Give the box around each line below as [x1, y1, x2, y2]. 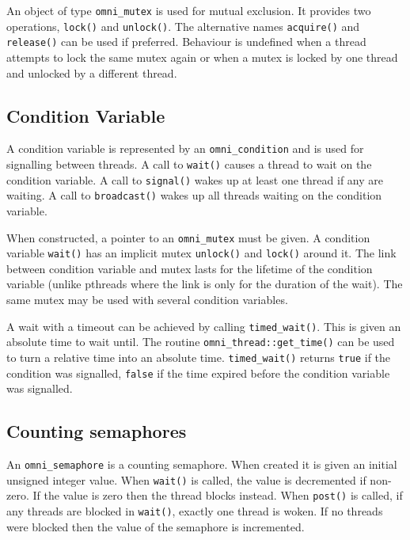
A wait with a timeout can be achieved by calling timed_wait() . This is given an [6, 318, 401, 334]
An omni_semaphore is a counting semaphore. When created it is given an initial [6, 456, 397, 473]
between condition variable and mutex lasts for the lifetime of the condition [6, 260, 373, 276]
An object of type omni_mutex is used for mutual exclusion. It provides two [6, 2, 371, 18]
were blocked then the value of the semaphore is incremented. [6, 518, 305, 534]
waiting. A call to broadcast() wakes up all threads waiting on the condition [6, 187, 382, 203]
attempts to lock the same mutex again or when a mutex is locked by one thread [6, 48, 398, 65]
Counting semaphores [6, 419, 187, 443]
